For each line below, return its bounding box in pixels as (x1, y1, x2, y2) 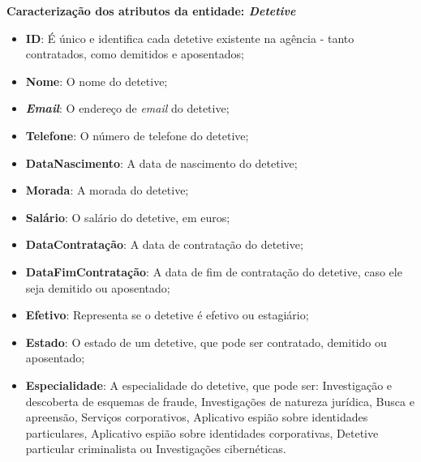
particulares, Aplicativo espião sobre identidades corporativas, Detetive (25, 424, 379, 441)
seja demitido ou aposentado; (25, 279, 170, 296)
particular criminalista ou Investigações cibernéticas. (25, 440, 286, 457)
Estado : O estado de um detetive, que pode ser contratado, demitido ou (25, 333, 387, 350)
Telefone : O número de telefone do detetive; (25, 126, 249, 143)
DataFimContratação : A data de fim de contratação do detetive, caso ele (25, 263, 402, 280)
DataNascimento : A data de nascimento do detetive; (25, 154, 298, 171)
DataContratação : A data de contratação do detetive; (25, 236, 303, 253)
